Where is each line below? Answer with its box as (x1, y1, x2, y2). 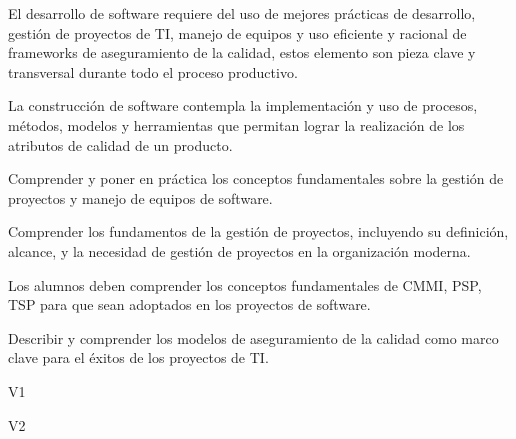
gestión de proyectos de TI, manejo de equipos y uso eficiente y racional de (8, 22, 467, 43)
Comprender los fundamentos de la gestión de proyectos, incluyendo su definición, (8, 221, 509, 242)
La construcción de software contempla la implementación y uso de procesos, (8, 95, 478, 116)
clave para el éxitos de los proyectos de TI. (8, 347, 269, 368)
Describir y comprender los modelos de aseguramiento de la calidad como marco (8, 327, 499, 348)
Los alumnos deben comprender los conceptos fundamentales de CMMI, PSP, (8, 274, 482, 295)
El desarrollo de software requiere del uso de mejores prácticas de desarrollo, (8, 3, 476, 23)
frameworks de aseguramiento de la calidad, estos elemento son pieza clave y (8, 42, 476, 63)
